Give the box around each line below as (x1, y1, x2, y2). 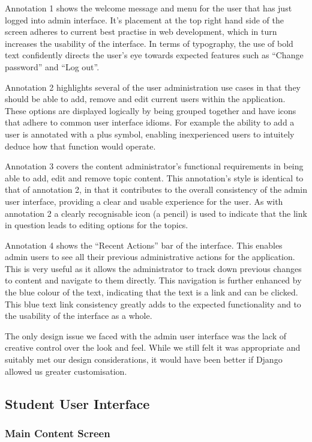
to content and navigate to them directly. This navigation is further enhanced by (5, 274, 302, 286)
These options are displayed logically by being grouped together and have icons (5, 104, 296, 117)
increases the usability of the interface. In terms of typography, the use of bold (5, 37, 293, 49)
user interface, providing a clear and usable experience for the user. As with (5, 195, 283, 207)
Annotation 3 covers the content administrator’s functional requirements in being (5, 160, 304, 172)
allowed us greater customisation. (5, 365, 127, 377)
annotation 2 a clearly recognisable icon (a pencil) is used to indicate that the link (5, 207, 307, 219)
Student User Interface (5, 394, 150, 413)
